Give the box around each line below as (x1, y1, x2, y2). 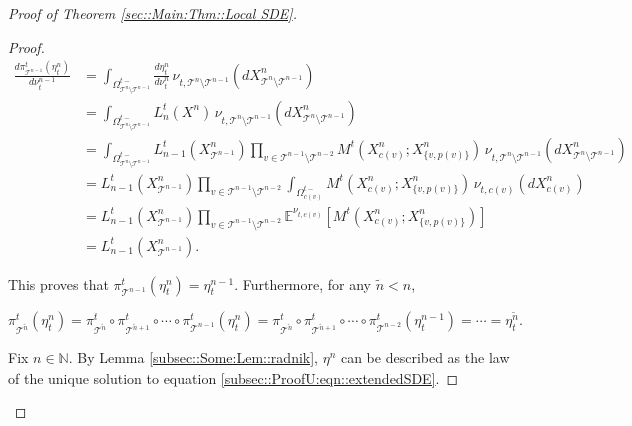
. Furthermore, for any (234, 273, 372, 294)
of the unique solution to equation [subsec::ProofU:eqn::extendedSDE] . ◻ (8, 367, 459, 388)
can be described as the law (340, 347, 510, 368)
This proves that (8, 273, 109, 294)
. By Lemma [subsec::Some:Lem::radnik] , (68, 347, 318, 368)
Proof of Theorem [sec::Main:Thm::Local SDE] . (8, 3, 297, 23)
